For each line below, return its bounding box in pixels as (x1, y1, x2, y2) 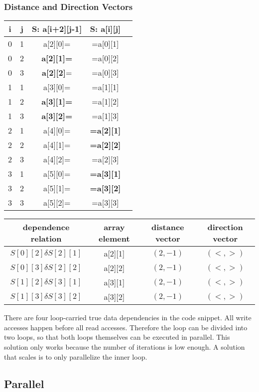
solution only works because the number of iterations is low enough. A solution (4, 342, 245, 352)
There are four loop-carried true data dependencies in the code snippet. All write (4, 312, 252, 323)
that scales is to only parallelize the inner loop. (4, 351, 147, 362)
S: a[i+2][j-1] (32, 23, 82, 35)
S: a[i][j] (90, 23, 121, 35)
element (98, 233, 130, 245)
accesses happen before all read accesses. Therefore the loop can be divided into (4, 322, 248, 332)
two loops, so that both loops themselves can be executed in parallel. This (4, 332, 230, 342)
